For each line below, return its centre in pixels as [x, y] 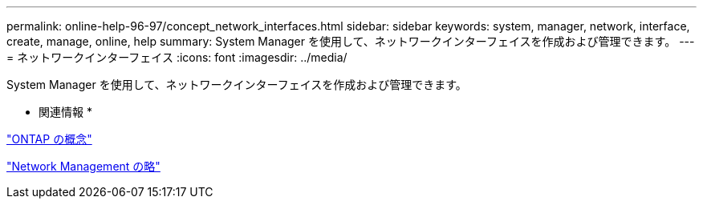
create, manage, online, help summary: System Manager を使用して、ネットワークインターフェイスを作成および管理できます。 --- [351, 41]
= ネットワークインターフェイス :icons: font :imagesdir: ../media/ [177, 57]
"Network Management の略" [83, 166]
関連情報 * [65, 112]
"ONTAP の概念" [49, 139]
